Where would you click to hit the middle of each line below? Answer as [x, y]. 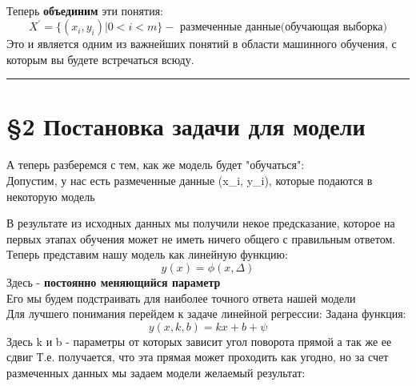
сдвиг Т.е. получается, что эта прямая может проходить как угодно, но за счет [198, 357]
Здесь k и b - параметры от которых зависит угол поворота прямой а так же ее [199, 341]
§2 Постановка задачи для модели [186, 126]
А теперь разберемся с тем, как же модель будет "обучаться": [156, 165]
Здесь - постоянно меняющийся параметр [114, 281]
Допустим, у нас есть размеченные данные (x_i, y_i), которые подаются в [190, 180]
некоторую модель [51, 196]
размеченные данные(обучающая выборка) [284, 28]
